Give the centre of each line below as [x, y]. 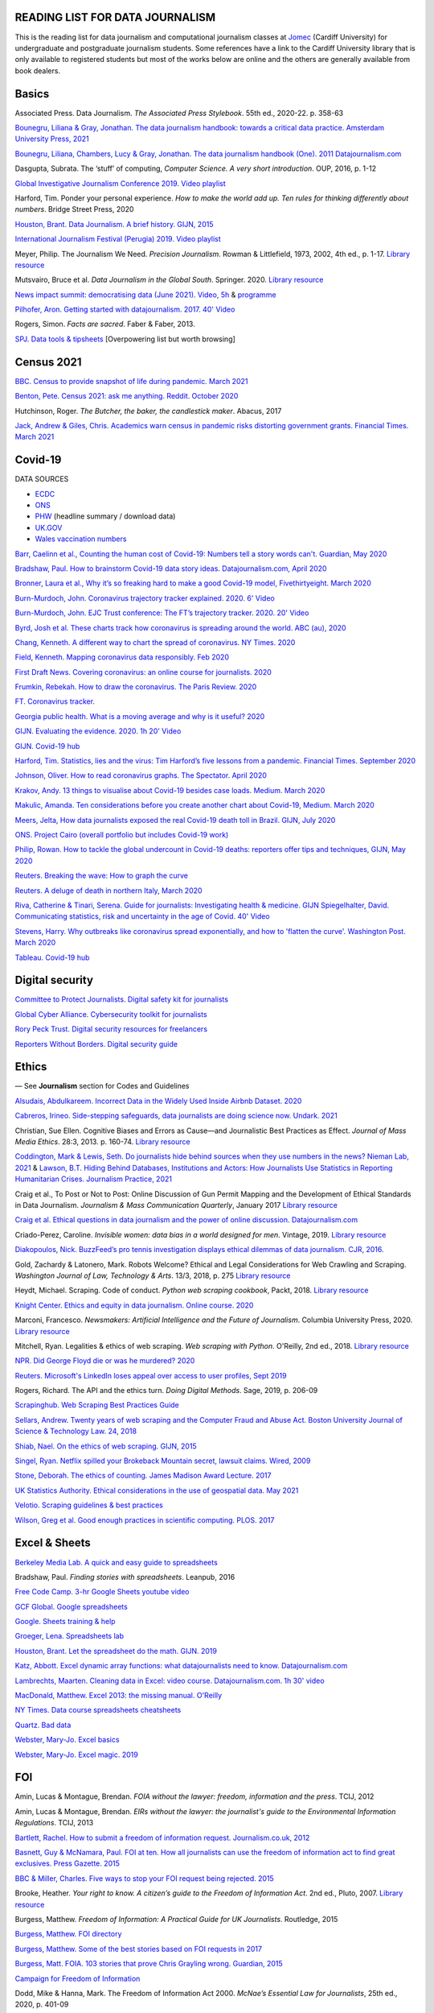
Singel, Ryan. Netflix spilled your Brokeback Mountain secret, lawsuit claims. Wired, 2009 [163, 1461]
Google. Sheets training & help [65, 1622]
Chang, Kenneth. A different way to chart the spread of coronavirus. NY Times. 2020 [155, 642]
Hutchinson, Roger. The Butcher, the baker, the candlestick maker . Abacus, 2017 [148, 411]
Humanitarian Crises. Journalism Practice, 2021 [94, 1179]
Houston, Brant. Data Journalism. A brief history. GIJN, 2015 [114, 224]
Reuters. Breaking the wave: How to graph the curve [102, 876]
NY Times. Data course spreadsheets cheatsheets [98, 1710]
